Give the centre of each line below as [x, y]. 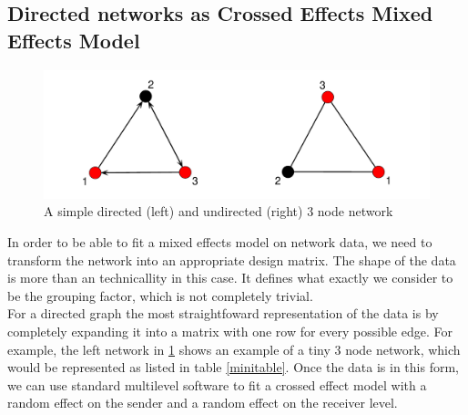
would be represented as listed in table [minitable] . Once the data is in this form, [233, 367]
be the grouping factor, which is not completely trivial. [160, 295]
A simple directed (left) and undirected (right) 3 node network [219, 211]
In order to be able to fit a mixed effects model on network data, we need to [220, 241]
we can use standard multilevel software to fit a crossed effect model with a [217, 384]
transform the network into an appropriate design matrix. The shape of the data [232, 259]
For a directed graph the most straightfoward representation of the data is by [223, 313]
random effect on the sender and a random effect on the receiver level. [203, 403]
